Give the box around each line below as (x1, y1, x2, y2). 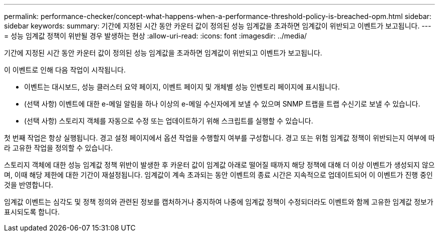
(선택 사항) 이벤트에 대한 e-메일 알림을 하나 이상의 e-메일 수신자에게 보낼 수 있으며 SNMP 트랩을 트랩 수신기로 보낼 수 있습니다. (24, 99, 420, 108)
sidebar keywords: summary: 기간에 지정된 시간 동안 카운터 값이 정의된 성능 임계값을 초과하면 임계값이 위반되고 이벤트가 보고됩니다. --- (4, 21, 431, 30)
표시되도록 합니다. (4, 207, 60, 216)
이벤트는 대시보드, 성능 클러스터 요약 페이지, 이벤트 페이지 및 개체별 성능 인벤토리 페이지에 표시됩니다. (24, 82, 340, 91)
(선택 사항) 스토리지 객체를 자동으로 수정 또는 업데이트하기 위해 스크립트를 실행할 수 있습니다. (24, 116, 313, 125)
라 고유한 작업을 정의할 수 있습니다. (4, 143, 113, 152)
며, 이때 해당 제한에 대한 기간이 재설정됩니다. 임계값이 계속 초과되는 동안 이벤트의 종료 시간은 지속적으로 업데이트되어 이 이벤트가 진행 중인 (4, 170, 433, 179)
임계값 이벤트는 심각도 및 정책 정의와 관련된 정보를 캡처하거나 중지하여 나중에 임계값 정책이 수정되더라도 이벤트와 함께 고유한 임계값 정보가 (4, 197, 433, 206)
